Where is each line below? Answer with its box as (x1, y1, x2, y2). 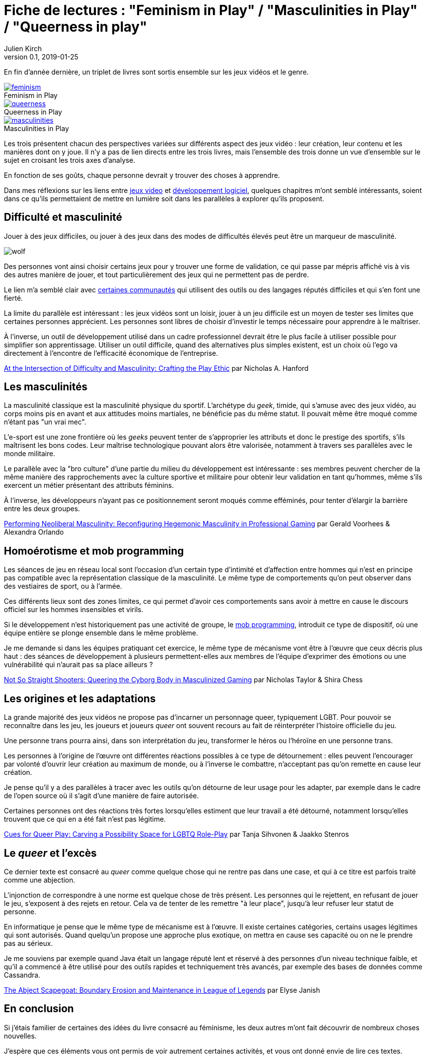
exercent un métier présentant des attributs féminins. (4, 481, 174, 490)
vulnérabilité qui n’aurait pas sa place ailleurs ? (4, 660, 153, 669)
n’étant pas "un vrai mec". (4, 418, 87, 426)
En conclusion (4, 1002, 74, 1015)
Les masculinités (4, 381, 88, 393)
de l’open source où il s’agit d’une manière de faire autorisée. (4, 791, 199, 800)
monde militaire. (4, 449, 56, 458)
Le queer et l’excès (4, 847, 97, 859)
